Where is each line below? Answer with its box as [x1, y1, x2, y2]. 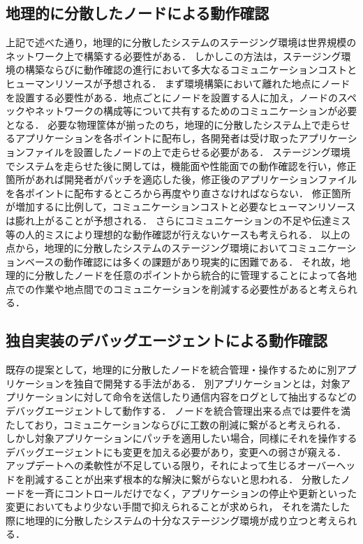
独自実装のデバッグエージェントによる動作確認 [6, 329, 327, 351]
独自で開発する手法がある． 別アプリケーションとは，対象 [73, 375, 341, 390]
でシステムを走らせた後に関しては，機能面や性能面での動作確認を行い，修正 [6, 158, 357, 173]
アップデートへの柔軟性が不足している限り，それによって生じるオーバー [6, 458, 336, 473]
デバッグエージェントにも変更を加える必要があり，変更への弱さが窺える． [6, 444, 346, 459]
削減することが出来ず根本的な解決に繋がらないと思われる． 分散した [24, 472, 341, 487]
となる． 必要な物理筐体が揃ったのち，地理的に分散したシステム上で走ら [6, 117, 341, 131]
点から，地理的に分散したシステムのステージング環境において [6, 241, 288, 255]
